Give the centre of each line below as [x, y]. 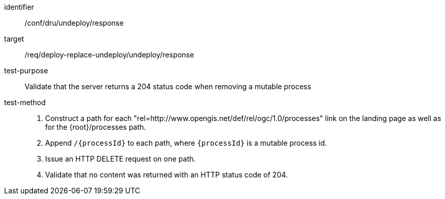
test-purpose [26, 71]
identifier [19, 7]
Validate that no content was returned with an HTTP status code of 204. [167, 175]
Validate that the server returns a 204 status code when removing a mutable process [168, 86]
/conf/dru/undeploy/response [74, 23]
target [14, 39]
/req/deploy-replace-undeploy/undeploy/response [109, 55]
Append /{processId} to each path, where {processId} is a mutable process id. [186, 143]
